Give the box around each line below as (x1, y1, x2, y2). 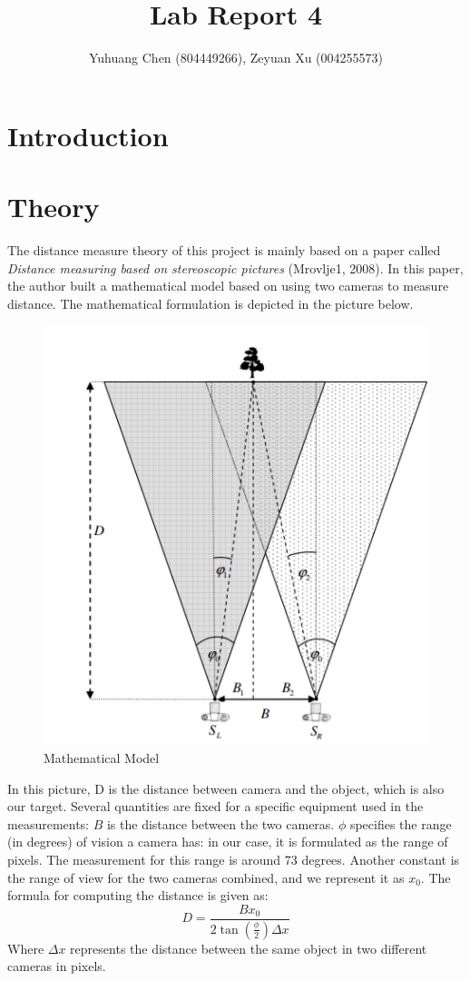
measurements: (7, 814, 90, 833)
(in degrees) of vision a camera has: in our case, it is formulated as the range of (7, 832, 448, 851)
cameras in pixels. (7, 956, 106, 976)
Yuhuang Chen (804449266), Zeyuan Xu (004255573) (89, 48, 383, 67)
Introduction (7, 116, 169, 154)
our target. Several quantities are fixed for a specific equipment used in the (7, 797, 424, 816)
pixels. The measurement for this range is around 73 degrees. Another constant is (7, 850, 460, 869)
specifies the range (349, 814, 452, 833)
